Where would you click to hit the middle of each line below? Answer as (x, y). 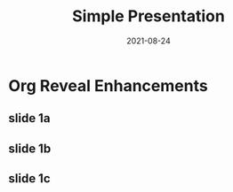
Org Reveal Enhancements (108, 85)
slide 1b (30, 148)
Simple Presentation (149, 16)
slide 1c (29, 179)
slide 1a (29, 118)
